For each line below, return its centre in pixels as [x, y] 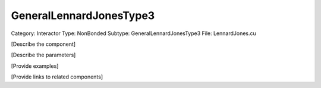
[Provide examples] [35, 66]
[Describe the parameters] [43, 55]
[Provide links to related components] [57, 77]
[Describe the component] [43, 44]
